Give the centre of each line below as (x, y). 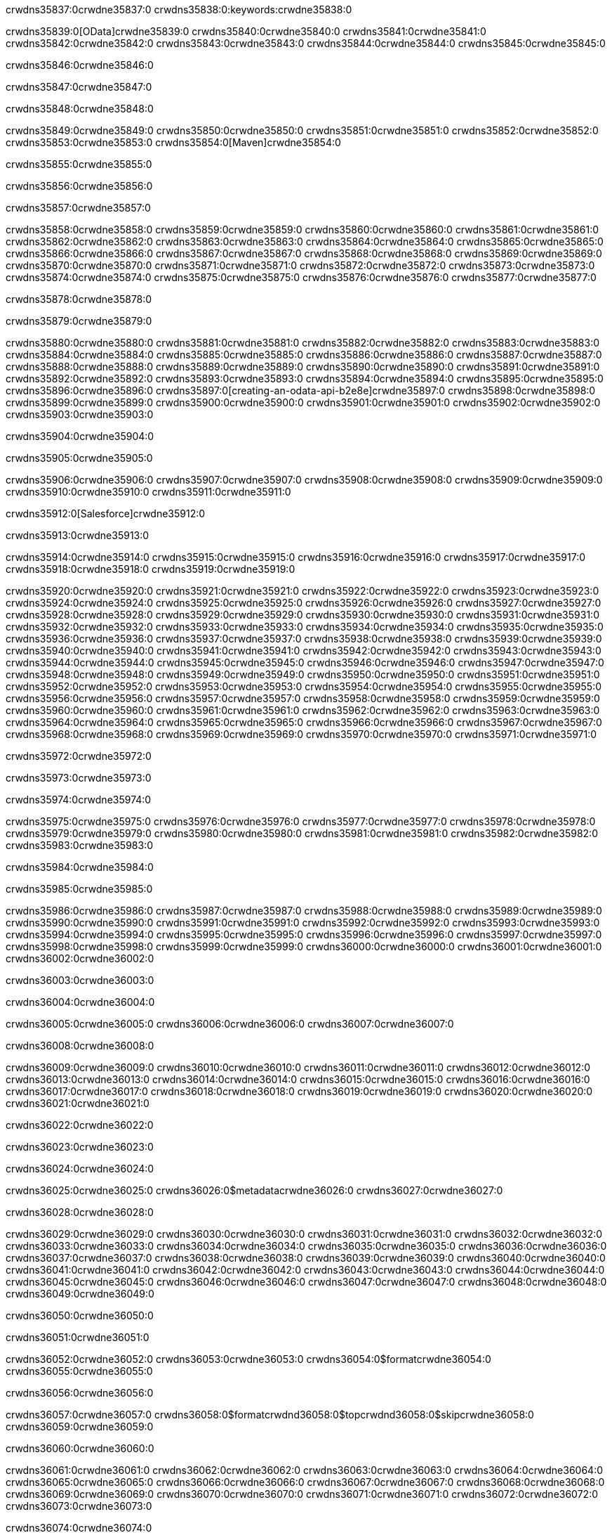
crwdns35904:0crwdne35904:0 (80, 436)
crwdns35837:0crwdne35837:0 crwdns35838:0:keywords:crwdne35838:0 (179, 9)
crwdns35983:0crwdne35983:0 (80, 845)
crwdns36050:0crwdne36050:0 (80, 1315)
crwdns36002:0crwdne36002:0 (80, 958)
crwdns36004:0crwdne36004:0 (80, 1002)
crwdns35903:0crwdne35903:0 (80, 414)
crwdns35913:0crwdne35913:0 (78, 535)
